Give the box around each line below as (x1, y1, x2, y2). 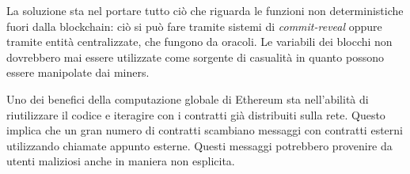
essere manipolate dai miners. (6, 64, 150, 81)
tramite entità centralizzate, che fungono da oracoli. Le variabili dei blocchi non (6, 33, 393, 50)
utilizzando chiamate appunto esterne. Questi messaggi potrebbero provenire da (6, 137, 393, 153)
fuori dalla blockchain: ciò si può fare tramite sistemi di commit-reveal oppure (6, 17, 382, 34)
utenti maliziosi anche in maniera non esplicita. (6, 153, 235, 169)
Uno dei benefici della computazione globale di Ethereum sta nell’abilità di (6, 90, 369, 107)
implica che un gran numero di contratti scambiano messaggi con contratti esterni (6, 122, 403, 138)
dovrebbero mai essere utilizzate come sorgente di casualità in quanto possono (6, 48, 384, 65)
